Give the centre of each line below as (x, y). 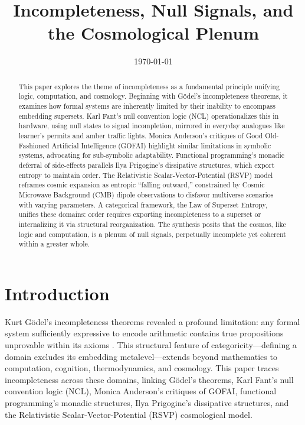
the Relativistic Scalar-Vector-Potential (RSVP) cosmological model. (129, 414)
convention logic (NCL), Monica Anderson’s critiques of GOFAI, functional (141, 391)
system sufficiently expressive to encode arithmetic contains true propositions (144, 333)
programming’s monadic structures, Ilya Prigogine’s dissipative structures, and (147, 402)
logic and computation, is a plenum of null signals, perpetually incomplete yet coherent (152, 234)
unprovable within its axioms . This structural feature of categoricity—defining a (151, 344)
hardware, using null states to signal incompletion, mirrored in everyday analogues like (152, 126)
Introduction (57, 293)
